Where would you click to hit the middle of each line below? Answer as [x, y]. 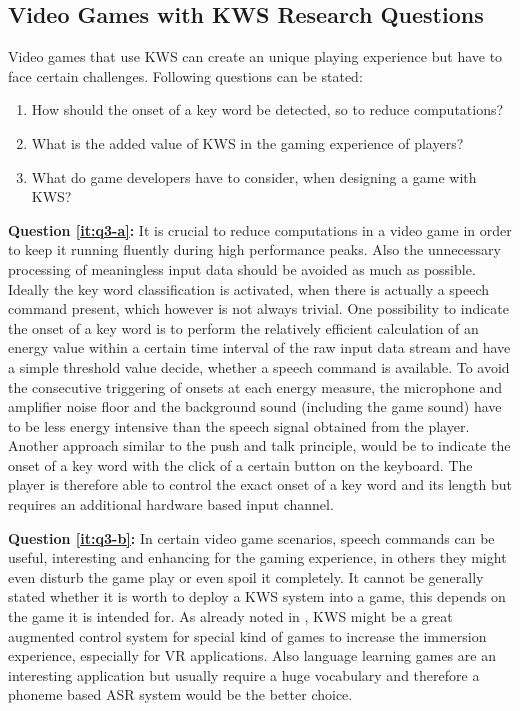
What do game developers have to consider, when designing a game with [254, 176]
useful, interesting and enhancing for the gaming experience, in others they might [257, 557]
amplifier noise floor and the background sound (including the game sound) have [255, 406]
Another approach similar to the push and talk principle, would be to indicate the [259, 445]
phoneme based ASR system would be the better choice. [180, 694]
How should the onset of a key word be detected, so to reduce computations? [267, 109]
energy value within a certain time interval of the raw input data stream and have [259, 347]
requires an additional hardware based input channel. [171, 504]
